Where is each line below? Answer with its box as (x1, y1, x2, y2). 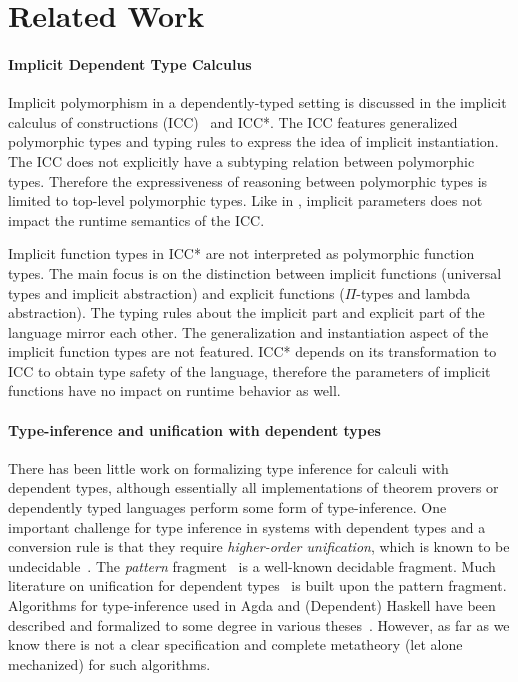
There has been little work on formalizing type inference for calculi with (8, 457, 449, 478)
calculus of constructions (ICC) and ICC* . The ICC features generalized (8, 111, 458, 132)
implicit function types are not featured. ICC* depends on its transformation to (8, 341, 497, 362)
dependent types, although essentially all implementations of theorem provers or (8, 477, 499, 498)
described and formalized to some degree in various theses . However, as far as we (8, 614, 510, 635)
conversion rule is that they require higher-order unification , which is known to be (8, 536, 510, 557)
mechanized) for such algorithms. (8, 653, 211, 674)
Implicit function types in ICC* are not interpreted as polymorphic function (8, 243, 475, 264)
